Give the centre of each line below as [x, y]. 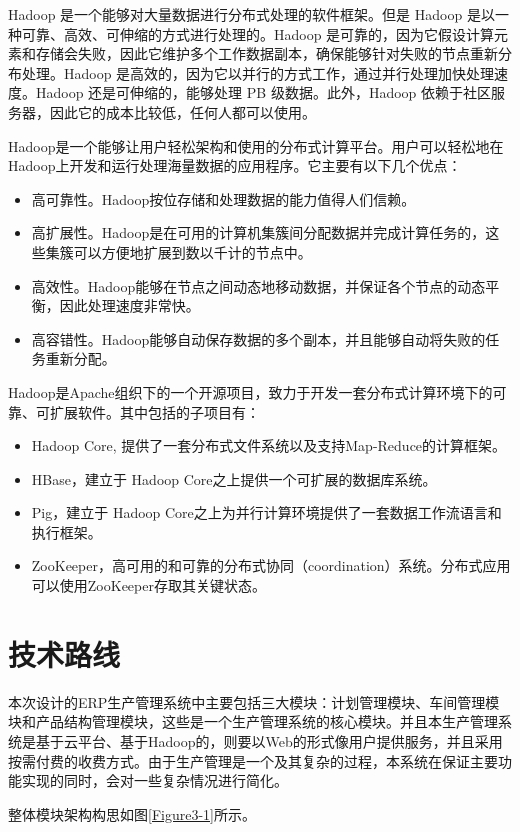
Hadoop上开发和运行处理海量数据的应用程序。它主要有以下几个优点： [235, 165]
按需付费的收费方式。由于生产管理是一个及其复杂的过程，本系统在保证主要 [253, 760]
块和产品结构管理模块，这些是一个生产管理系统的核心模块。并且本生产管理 [253, 721]
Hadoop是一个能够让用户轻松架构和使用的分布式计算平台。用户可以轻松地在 [256, 145]
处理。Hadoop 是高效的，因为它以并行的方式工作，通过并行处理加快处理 [258, 72]
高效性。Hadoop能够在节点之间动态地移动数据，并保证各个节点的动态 [258, 285]
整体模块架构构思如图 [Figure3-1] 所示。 [132, 813]
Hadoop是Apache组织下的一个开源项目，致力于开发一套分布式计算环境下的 [250, 391]
